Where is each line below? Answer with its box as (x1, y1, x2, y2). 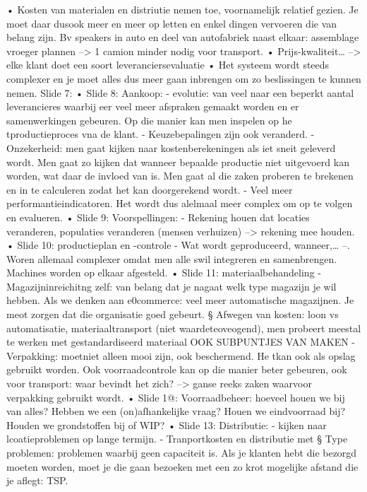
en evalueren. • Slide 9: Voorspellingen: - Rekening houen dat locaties (6, 209, 310, 224)
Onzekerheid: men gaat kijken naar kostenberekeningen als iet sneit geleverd (6, 140, 336, 155)
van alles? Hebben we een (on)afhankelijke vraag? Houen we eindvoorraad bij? (6, 404, 346, 418)
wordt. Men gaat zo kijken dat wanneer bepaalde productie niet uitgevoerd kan (6, 154, 349, 169)
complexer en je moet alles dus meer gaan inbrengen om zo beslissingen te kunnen (6, 71, 361, 86)
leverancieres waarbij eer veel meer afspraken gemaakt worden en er (6, 99, 299, 114)
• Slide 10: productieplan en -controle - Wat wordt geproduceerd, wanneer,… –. (6, 238, 350, 252)
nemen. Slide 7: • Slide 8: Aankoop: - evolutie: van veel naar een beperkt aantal (6, 85, 354, 100)
